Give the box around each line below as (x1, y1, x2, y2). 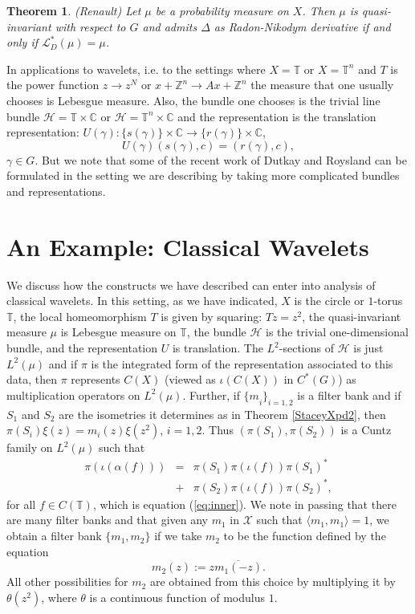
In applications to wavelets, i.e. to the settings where (6, 60, 266, 77)
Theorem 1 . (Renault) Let (6, 2, 141, 18)
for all (6, 495, 36, 512)
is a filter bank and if (297, 386, 401, 403)
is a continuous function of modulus (89, 589, 265, 606)
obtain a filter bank (6, 527, 102, 544)
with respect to (55, 18, 126, 35)
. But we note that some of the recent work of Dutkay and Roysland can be (35, 151, 407, 168)
